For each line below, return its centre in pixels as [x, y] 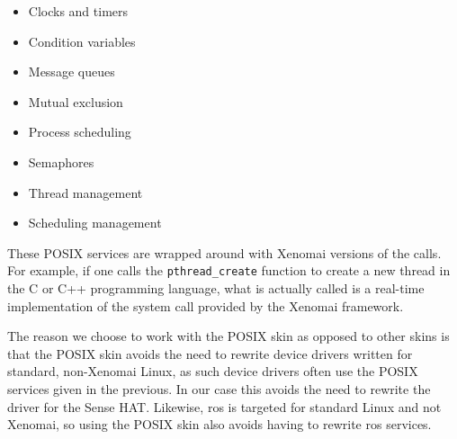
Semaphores [61, 161]
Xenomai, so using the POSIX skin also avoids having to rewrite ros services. [220, 424]
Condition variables [82, 41]
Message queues [72, 72]
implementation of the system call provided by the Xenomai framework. [206, 305]
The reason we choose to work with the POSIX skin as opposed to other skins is [228, 336]
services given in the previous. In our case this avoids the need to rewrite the [219, 388]
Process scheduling [80, 132]
